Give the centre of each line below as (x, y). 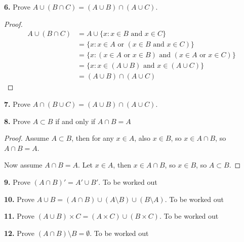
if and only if (75, 121)
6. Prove (17, 7)
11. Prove (19, 216)
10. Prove (19, 199)
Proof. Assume (27, 138)
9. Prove (17, 182)
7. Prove (17, 104)
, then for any (93, 138)
